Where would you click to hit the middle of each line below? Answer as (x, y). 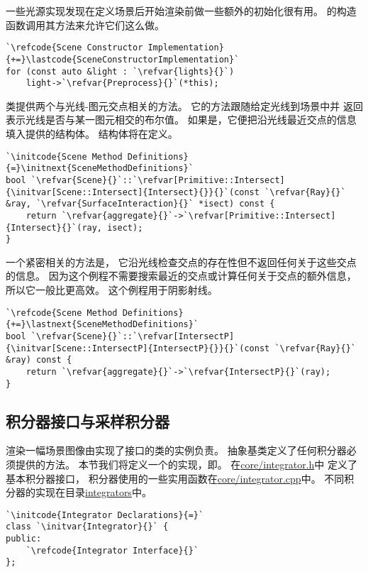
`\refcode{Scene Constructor (74, 48)
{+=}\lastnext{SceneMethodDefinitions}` (102, 325)
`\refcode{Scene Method (62, 313)
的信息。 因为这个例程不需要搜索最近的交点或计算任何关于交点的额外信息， (181, 276)
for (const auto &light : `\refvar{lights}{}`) (120, 71)
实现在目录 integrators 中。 (93, 492)
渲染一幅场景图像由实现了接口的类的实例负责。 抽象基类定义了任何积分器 (176, 450)
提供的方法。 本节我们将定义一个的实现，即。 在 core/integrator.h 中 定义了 (186, 464)
